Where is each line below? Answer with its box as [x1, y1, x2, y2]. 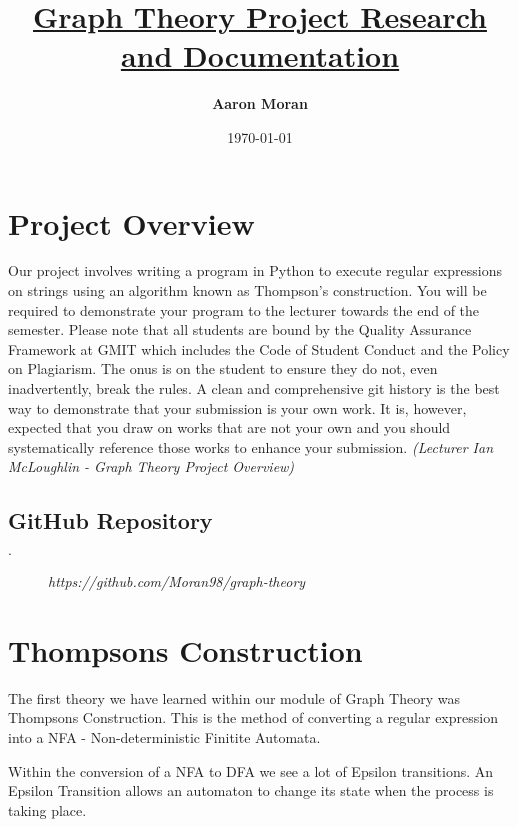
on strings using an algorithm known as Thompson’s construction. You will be [8, 280, 487, 301]
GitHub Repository [8, 505, 213, 536]
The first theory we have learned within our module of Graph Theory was [8, 687, 460, 708]
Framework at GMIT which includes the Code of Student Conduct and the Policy [8, 338, 510, 359]
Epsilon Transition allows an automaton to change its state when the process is [8, 780, 494, 801]
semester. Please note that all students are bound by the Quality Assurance [8, 319, 472, 340]
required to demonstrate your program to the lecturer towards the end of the [8, 299, 480, 320]
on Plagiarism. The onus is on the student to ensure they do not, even [8, 358, 438, 379]
